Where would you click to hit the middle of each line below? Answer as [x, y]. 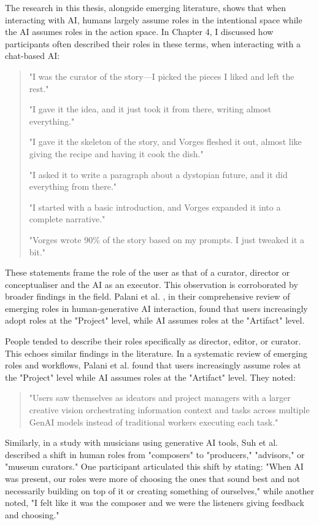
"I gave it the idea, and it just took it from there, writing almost [150, 109]
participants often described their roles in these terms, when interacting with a [153, 43]
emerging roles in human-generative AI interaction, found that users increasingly [156, 308]
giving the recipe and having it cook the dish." [116, 153]
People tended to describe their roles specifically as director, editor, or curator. [153, 341]
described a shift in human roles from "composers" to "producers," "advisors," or [155, 454]
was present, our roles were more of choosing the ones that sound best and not [152, 478]
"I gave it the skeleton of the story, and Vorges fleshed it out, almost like [165, 142]
